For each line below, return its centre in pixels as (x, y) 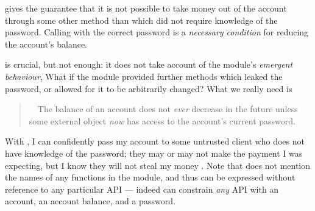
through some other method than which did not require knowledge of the (141, 20)
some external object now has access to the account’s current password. (162, 120)
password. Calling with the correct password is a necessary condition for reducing (157, 32)
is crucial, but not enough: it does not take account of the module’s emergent (149, 64)
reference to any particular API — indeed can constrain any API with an (142, 189)
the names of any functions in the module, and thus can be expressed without (150, 177)
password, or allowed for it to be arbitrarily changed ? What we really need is (149, 88)
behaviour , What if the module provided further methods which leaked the (144, 76)
